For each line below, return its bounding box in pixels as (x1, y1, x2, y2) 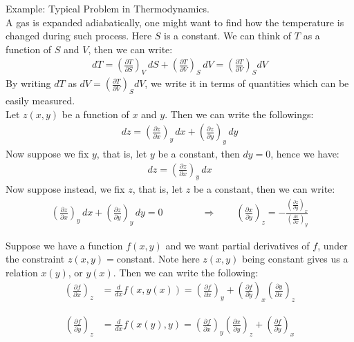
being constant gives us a (242, 251, 348, 266)
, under (317, 238, 348, 252)
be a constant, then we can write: (193, 182, 335, 196)
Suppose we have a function (6, 238, 123, 252)
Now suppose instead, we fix (6, 182, 125, 196)
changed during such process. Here (6, 28, 152, 43)
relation (6, 265, 38, 279)
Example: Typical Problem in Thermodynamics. (6, 1, 209, 15)
